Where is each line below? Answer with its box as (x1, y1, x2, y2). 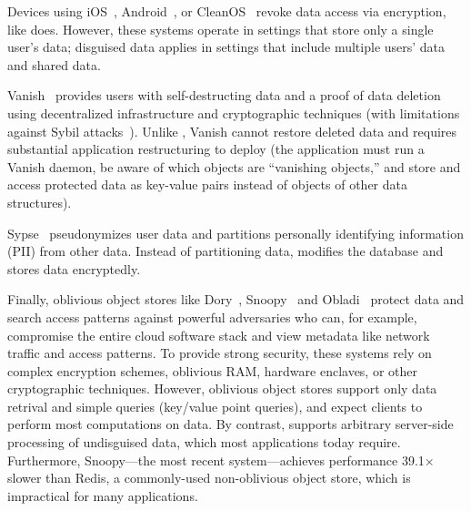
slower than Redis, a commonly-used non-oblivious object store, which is (7, 468, 411, 487)
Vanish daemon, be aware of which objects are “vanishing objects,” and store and (7, 157, 461, 176)
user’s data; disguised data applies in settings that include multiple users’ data (7, 37, 446, 56)
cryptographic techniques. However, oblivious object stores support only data (7, 379, 437, 398)
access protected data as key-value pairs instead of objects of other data (7, 175, 407, 194)
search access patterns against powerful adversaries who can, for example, (7, 307, 417, 326)
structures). (7, 192, 72, 211)
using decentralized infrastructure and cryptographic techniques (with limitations (7, 103, 460, 122)
